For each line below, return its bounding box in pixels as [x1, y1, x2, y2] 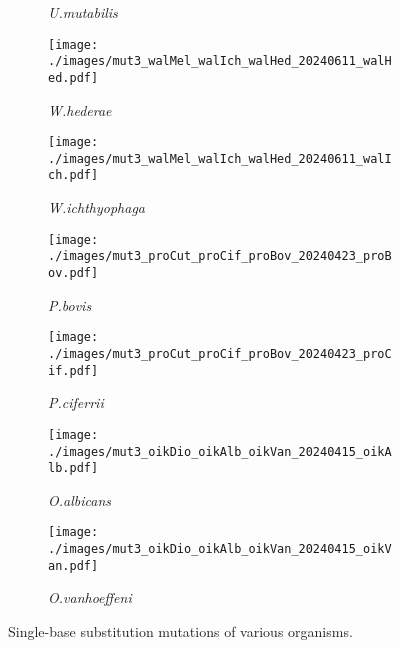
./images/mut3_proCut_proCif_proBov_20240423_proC [48, 346, 392, 361]
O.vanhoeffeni [48, 587, 132, 608]
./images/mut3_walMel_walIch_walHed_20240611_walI [48, 151, 392, 166]
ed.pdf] [48, 70, 99, 85]
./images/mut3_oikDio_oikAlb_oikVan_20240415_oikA [48, 444, 392, 459]
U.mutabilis [48, 2, 118, 22]
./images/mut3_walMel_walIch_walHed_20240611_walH [48, 54, 392, 69]
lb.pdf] [48, 461, 99, 476]
